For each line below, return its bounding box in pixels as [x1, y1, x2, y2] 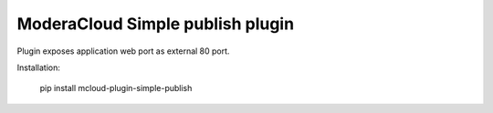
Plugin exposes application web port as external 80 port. [16, 46, 230, 56]
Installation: [16, 62, 61, 73]
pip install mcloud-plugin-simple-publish [39, 83, 193, 94]
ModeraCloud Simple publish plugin [16, 14, 295, 34]
